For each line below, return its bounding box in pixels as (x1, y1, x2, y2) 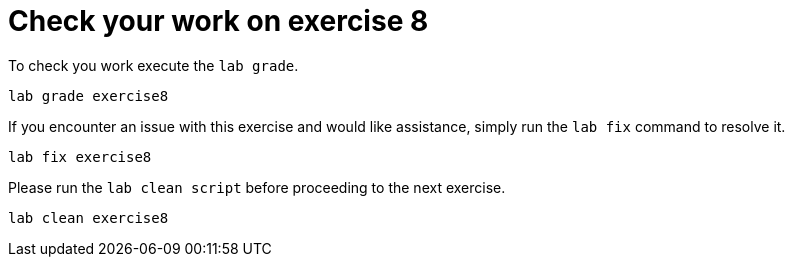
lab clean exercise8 (8, 209, 169, 226)
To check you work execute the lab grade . (8, 56, 299, 74)
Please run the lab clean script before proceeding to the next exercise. (8, 178, 506, 196)
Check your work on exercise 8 (8, 4, 429, 38)
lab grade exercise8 (8, 87, 169, 104)
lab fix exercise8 (8, 148, 152, 165)
